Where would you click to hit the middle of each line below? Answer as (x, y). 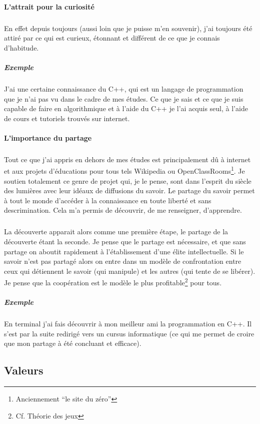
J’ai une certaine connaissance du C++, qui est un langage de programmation (124, 88)
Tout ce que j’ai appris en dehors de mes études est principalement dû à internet (127, 159)
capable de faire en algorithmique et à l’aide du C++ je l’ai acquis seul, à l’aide (126, 108)
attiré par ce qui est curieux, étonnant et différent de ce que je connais (112, 38)
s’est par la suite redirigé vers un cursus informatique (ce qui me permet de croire (129, 333)
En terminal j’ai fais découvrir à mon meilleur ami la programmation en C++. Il (128, 324)
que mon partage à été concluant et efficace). (73, 343)
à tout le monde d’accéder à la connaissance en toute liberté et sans (108, 200)
